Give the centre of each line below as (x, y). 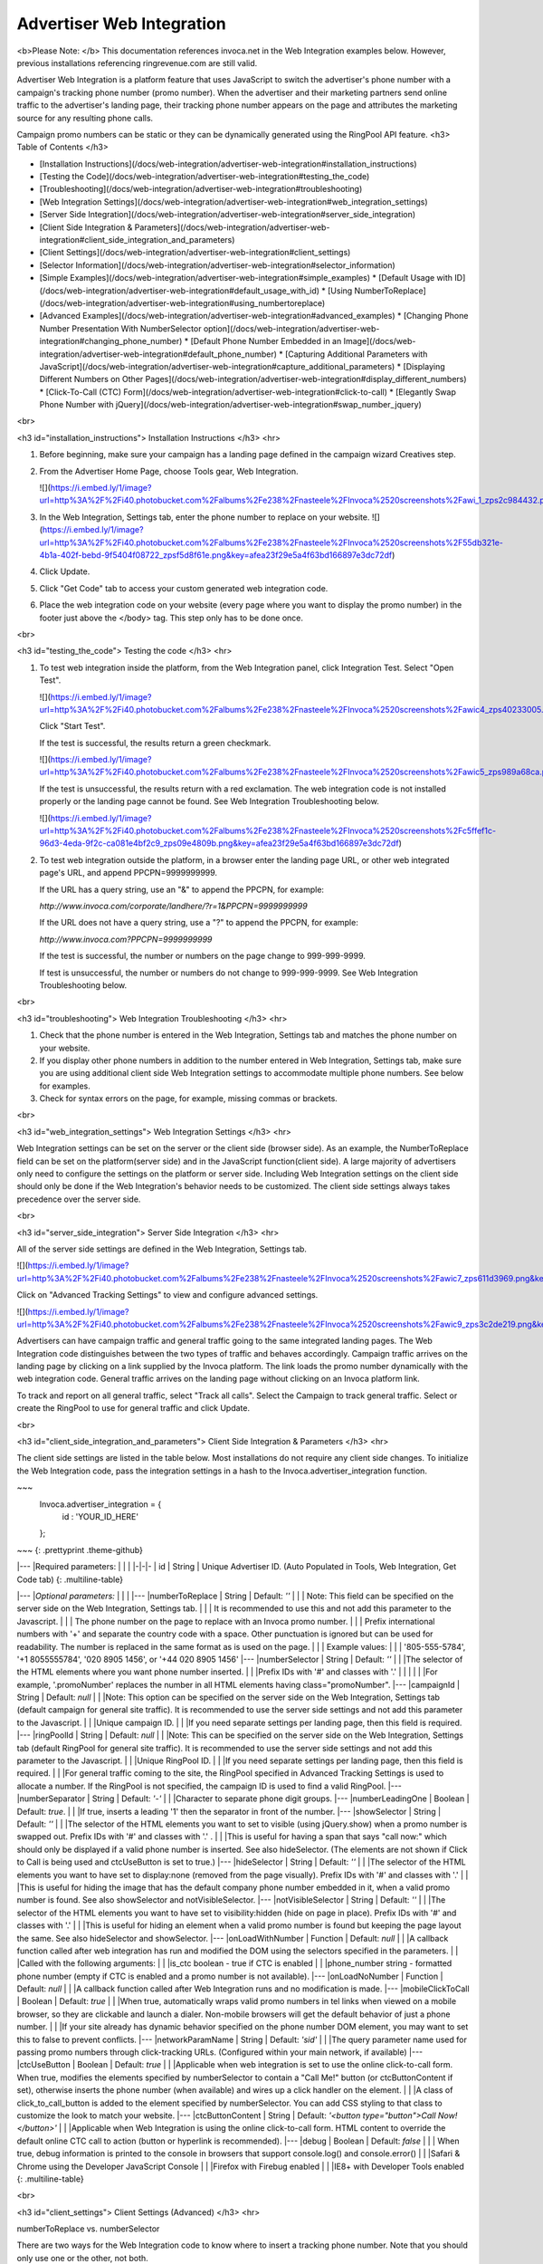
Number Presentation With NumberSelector (120, 328)
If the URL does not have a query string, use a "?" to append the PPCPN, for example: (199, 923)
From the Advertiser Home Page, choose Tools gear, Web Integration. (169, 471)
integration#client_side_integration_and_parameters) (137, 240)
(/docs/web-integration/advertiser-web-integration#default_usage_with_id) (180, 291)
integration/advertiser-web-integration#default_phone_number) (158, 354)
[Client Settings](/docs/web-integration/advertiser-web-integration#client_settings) (195, 253)
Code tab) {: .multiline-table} (70, 1579)
